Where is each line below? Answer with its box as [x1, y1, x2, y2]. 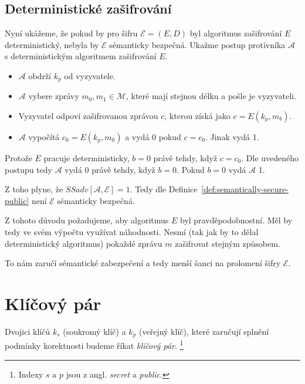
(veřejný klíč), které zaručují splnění [139, 325, 269, 337]
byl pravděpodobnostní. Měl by [180, 214, 293, 226]
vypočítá [28, 131, 60, 143]
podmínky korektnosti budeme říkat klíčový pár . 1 [5, 338, 184, 352]
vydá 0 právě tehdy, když [65, 163, 155, 175]
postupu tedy [5, 163, 52, 175]
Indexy [18, 368, 43, 380]
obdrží [28, 69, 52, 81]
